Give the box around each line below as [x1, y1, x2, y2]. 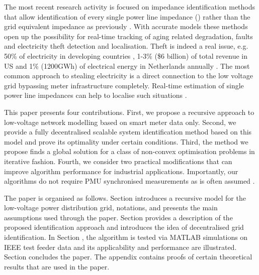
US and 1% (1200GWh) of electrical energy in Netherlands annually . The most [4, 60, 250, 71]
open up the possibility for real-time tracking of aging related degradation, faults [4, 31, 253, 41]
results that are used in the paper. [4, 261, 110, 271]
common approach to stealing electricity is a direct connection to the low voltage [4, 70, 253, 81]
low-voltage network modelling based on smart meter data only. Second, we [4, 116, 236, 127]
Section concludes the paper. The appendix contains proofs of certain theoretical [4, 251, 252, 262]
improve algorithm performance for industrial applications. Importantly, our [4, 166, 238, 176]
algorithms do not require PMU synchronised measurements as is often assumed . [4, 176, 255, 186]
